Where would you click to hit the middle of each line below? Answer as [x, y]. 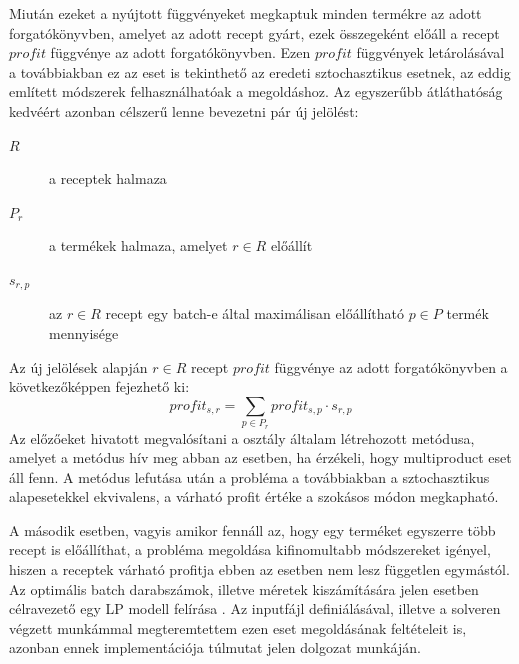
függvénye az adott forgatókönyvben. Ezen [180, 52]
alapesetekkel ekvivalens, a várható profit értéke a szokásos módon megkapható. [254, 496]
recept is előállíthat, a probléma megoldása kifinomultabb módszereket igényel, [250, 549]
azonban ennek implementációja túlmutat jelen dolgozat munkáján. [215, 647]
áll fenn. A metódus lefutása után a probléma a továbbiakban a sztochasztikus [249, 476]
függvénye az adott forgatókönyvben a [391, 366]
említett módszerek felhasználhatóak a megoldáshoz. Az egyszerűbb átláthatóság [256, 91]
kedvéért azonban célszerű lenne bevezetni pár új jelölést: [184, 110]
